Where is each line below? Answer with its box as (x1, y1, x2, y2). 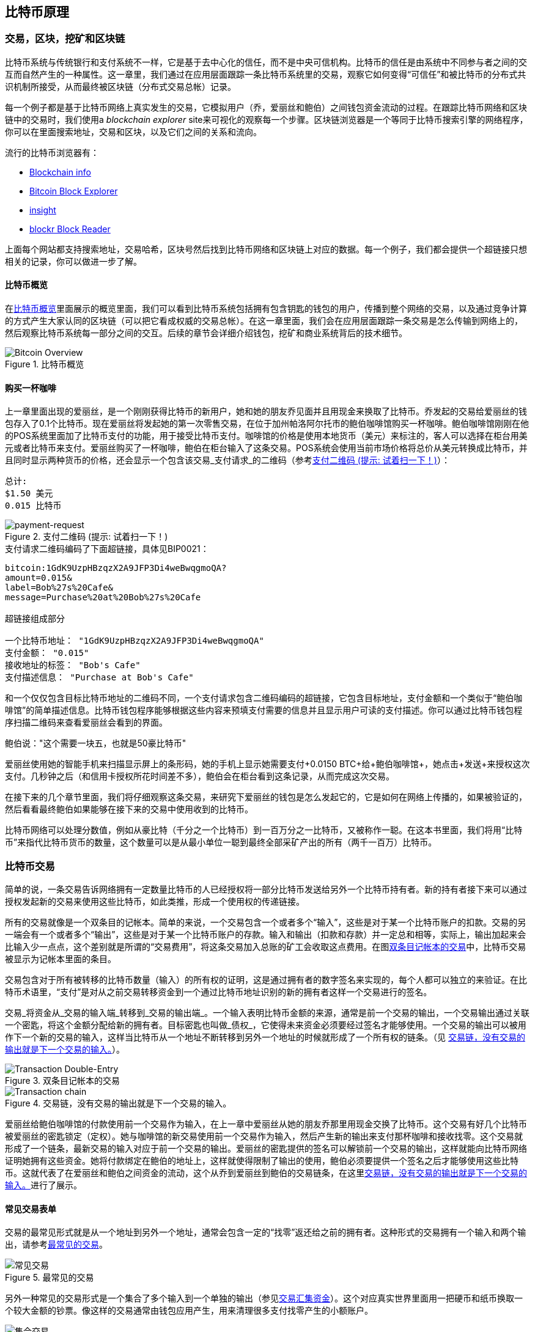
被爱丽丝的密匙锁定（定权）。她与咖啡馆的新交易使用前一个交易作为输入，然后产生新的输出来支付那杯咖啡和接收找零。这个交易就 (5, 1130, 523, 1141)
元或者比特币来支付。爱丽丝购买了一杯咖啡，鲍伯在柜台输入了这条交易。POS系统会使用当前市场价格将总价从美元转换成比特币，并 (5, 443, 528, 454)
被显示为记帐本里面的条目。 (5, 953, 116, 964)
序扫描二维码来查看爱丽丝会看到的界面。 (5, 717, 168, 728)
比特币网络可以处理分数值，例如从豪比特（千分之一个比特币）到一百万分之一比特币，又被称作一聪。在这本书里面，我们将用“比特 (5, 825, 523, 836)
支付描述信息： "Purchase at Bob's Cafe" (5, 672, 194, 683)
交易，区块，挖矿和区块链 (5, 32, 125, 45)
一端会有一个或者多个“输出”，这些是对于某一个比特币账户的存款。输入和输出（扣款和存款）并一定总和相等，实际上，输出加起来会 (5, 929, 526, 940)
